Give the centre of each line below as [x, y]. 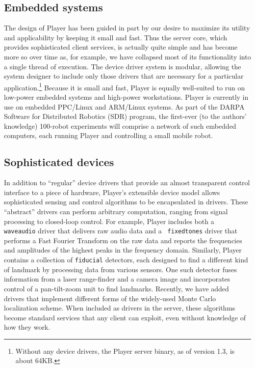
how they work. [27, 327]
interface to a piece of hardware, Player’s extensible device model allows [112, 192]
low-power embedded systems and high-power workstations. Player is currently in [126, 97]
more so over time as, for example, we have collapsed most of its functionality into [127, 56]
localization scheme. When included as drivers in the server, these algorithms [120, 308]
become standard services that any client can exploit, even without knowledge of [125, 317]
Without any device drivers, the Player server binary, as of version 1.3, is [125, 351]
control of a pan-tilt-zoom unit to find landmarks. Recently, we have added [116, 288]
